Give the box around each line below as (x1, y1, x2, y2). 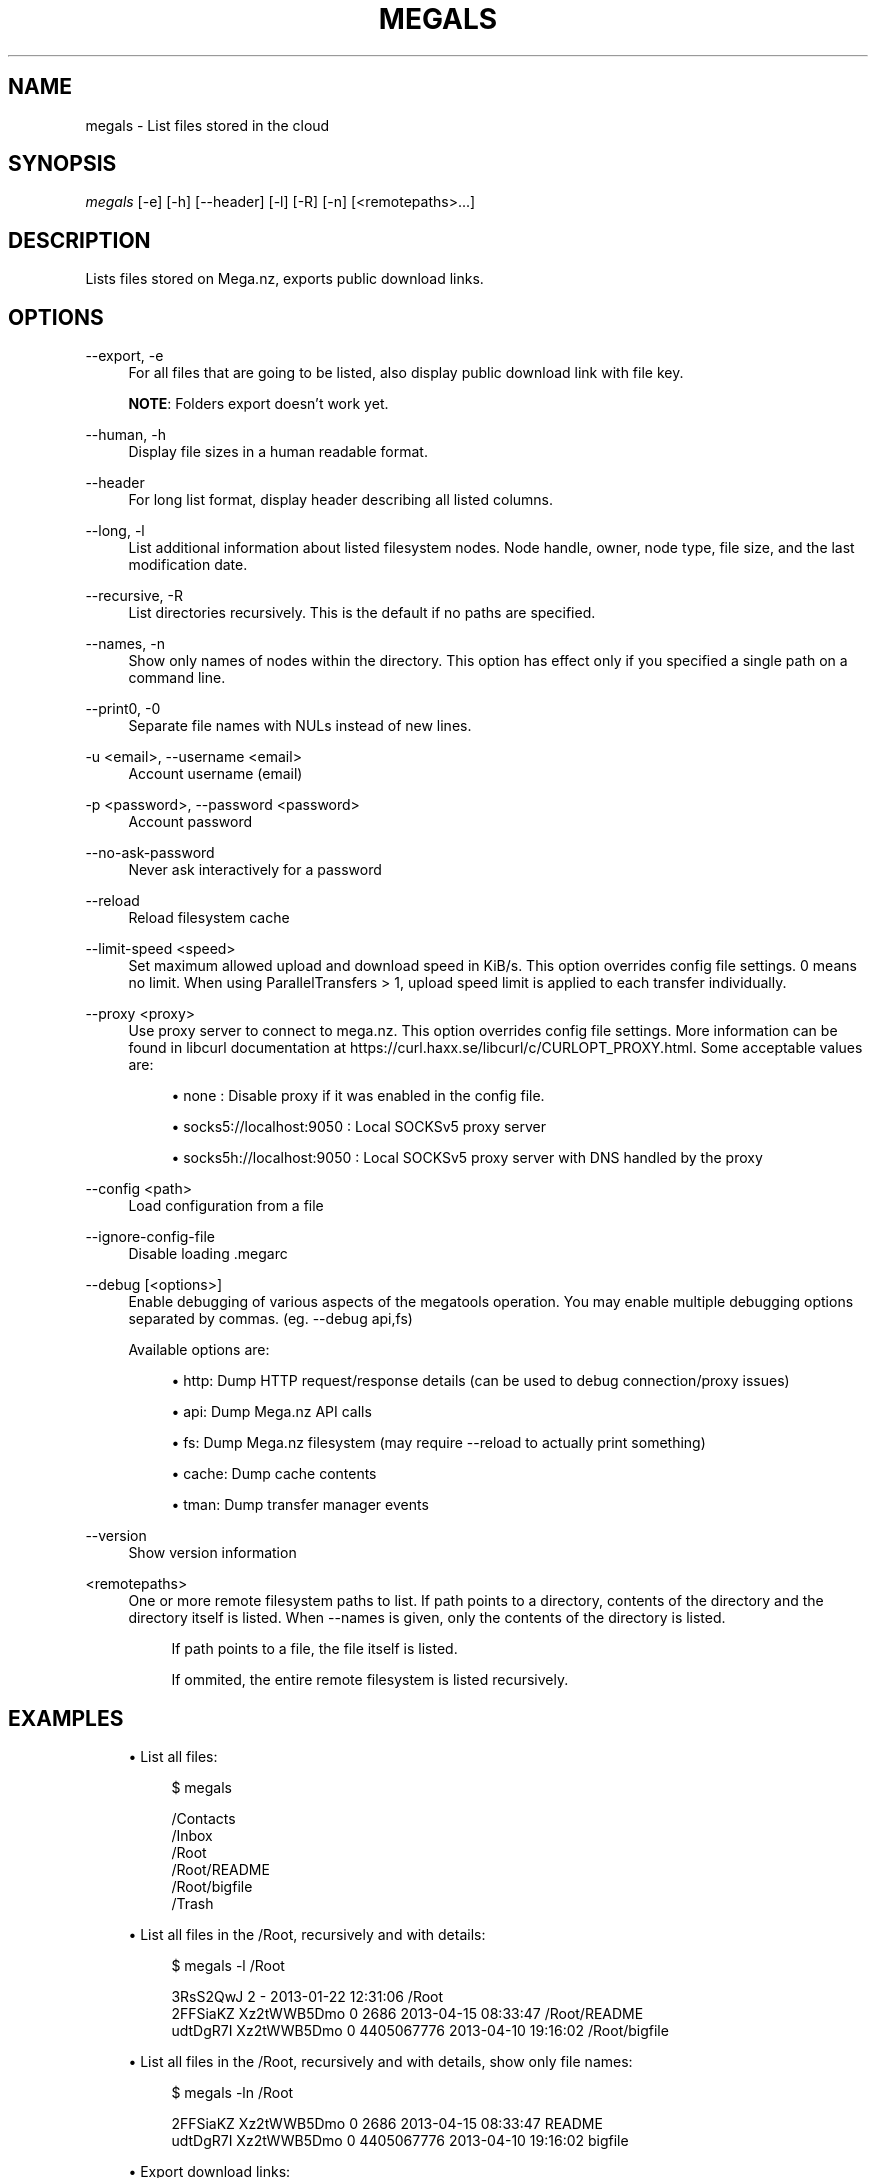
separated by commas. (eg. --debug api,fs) (128, 1310, 413, 1328)
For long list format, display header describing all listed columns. (128, 491, 554, 509)
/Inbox (171, 1826, 213, 1844)
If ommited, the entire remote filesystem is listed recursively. (171, 1671, 569, 1689)
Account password (128, 813, 253, 831)
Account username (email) (128, 765, 303, 783)
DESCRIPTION (8, 227, 151, 253)
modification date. (128, 556, 248, 574)
